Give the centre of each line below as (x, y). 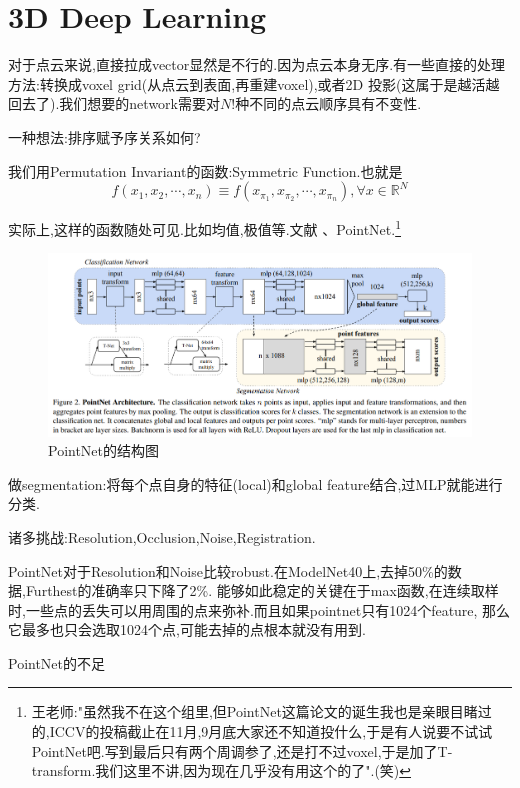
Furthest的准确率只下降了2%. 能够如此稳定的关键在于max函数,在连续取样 (262, 590)
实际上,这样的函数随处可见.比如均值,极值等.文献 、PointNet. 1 (205, 227)
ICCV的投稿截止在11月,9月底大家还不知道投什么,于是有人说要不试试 (271, 731)
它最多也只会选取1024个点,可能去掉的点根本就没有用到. (187, 629)
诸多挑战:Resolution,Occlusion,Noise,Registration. (162, 536)
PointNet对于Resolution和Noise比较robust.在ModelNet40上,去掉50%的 (228, 570)
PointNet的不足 (57, 662)
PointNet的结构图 (104, 450)
